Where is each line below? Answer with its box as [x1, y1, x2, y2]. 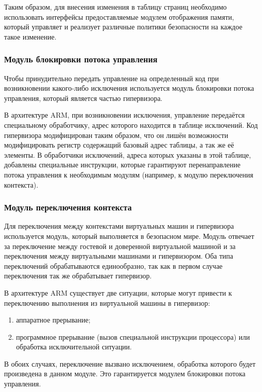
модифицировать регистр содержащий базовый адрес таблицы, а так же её [4, 139, 234, 150]
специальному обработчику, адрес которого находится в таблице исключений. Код [4, 119, 258, 130]
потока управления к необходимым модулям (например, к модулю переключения [4, 169, 253, 180]
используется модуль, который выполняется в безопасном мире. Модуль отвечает [4, 230, 254, 241]
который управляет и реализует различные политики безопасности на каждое [4, 21, 243, 32]
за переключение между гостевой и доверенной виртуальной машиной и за [4, 240, 236, 251]
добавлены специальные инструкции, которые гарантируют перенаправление [4, 159, 241, 170]
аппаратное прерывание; [16, 314, 91, 325]
